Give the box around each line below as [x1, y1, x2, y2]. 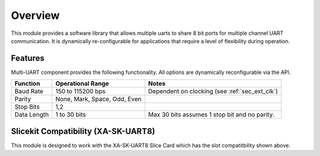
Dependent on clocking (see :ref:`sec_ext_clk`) [148, 87, 279, 96]
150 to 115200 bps [55, 87, 106, 96]
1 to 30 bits [55, 110, 86, 119]
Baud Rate [14, 87, 44, 96]
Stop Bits [14, 103, 40, 111]
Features [11, 53, 44, 63]
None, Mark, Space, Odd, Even [55, 95, 142, 103]
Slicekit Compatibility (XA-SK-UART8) [11, 126, 155, 136]
